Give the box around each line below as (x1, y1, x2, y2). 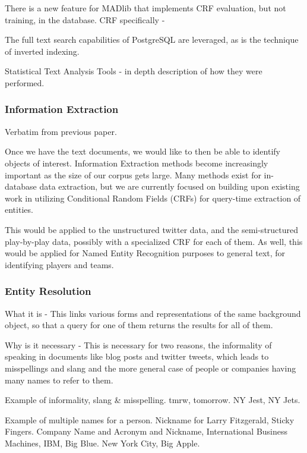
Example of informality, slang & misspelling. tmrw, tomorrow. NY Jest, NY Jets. (5, 394, 300, 406)
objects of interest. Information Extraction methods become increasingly (5, 156, 268, 169)
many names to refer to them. (5, 373, 113, 386)
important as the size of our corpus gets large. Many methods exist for (5, 168, 261, 181)
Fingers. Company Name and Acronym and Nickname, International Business (5, 425, 288, 438)
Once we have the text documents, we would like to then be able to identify (5, 145, 280, 158)
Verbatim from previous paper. (5, 125, 117, 137)
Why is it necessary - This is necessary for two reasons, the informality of (5, 338, 272, 351)
